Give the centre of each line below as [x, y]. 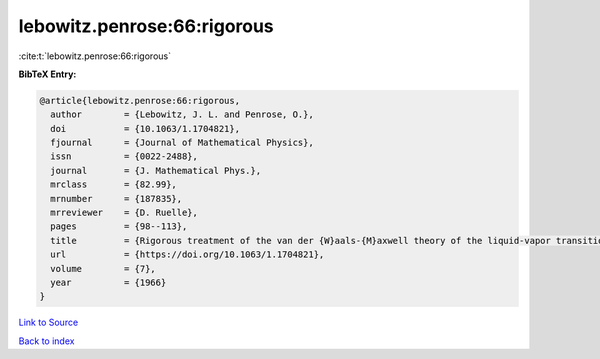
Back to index [46, 341]
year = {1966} [108, 282]
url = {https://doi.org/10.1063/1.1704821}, [187, 254]
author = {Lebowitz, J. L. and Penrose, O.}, [182, 114]
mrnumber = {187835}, [116, 198]
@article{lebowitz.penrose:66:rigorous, [139, 100]
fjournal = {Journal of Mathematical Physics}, [182, 143]
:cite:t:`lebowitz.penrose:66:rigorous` [95, 56]
